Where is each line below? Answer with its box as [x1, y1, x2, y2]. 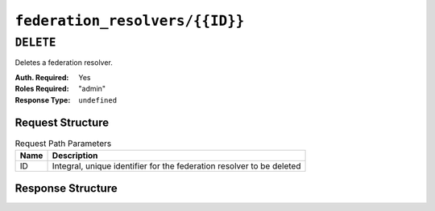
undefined [78, 95, 117, 104]
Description [52, 149, 98, 160]
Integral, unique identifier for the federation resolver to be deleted [52, 160, 301, 172]
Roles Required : [14, 84, 69, 94]
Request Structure [14, 116, 110, 130]
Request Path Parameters [14, 137, 112, 148]
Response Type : [14, 95, 71, 104]
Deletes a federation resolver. [14, 58, 113, 67]
